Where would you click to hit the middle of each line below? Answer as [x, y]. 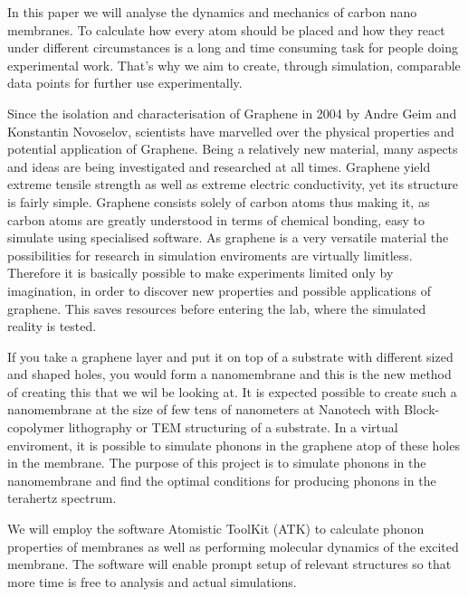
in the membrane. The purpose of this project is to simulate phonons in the [217, 463]
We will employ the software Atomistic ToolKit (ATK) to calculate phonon [216, 529]
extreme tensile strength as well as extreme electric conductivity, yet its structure [233, 184]
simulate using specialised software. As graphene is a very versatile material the [228, 237]
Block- [422, 409]
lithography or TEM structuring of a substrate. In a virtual [233, 427]
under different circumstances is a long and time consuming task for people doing [233, 47]
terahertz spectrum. [62, 498]
